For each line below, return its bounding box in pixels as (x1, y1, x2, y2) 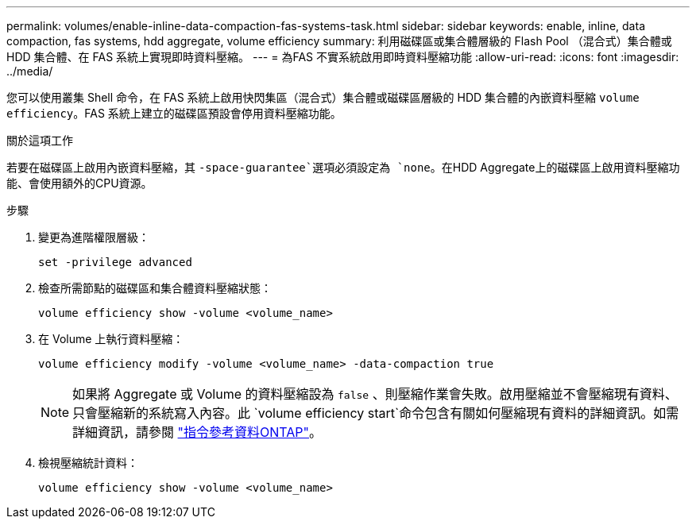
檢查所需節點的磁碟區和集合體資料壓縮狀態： (38, 281, 272, 295)
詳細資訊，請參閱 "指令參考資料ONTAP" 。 (72, 424, 323, 440)
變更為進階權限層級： (38, 230, 149, 244)
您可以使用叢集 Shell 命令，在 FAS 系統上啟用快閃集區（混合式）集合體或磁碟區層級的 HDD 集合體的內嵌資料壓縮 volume (6, 91, 640, 104)
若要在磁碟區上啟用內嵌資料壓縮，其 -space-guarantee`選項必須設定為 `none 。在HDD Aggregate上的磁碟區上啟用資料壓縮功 (6, 160, 680, 174)
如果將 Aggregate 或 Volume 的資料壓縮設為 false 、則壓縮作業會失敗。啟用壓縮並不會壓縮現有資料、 (72, 386, 678, 402)
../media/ (6, 64, 53, 78)
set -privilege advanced (38, 256, 192, 268)
